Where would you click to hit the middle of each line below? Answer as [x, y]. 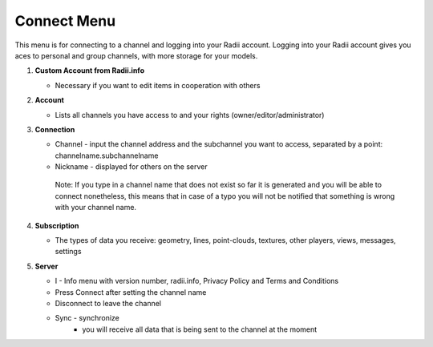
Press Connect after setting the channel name [131, 292]
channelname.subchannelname [107, 155]
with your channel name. [95, 208]
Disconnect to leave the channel [108, 303]
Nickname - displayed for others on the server [131, 167]
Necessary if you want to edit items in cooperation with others [158, 85]
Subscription [57, 225]
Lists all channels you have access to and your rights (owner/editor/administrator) [190, 115]
